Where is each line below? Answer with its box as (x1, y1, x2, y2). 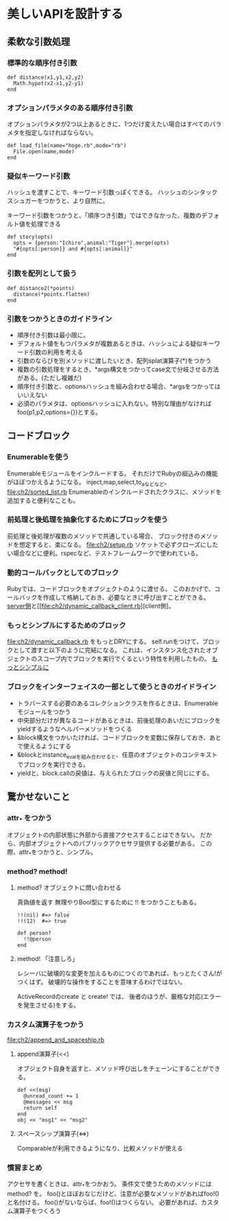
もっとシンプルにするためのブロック (7, 621, 126, 630)
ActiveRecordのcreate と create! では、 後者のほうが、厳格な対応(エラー (16, 992, 221, 1000)
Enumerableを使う (7, 452, 70, 462)
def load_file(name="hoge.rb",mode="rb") (7, 142, 127, 150)
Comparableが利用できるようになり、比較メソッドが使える (16, 1143, 183, 1152)
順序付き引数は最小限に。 (16, 331, 90, 340)
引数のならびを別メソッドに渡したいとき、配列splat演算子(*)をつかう (16, 357, 212, 365)
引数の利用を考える (29, 348, 83, 357)
